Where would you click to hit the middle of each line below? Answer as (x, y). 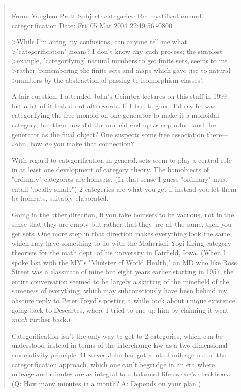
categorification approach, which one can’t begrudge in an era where (113, 364)
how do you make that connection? (82, 144)
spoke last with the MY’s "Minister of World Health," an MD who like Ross (124, 262)
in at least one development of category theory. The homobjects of (110, 169)
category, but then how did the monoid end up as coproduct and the (113, 124)
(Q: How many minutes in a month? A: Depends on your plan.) (106, 383)
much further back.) (41, 319)
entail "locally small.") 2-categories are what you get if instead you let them (124, 188)
